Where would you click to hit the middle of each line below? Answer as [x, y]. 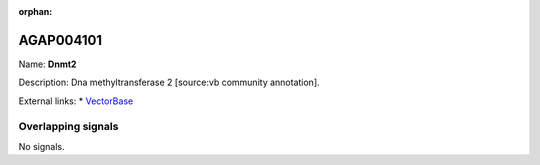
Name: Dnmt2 [47, 64]
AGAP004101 [60, 40]
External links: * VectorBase [76, 101]
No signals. [41, 146]
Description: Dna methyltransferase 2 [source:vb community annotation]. [169, 82]
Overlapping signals [68, 127]
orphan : [35, 11]
